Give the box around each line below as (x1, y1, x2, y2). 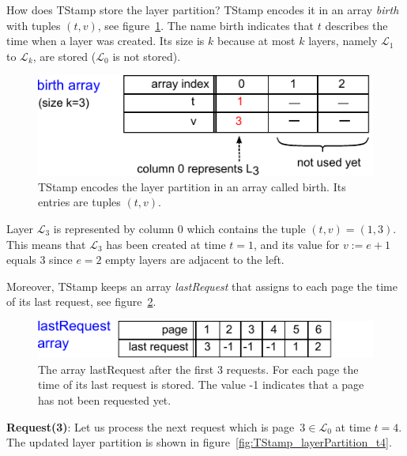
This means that (6, 236, 86, 252)
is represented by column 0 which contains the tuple (53, 220, 306, 236)
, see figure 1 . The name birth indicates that (97, 17, 314, 33)
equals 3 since (6, 251, 73, 268)
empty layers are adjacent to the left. (105, 251, 285, 268)
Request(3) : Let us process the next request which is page (6, 418, 295, 435)
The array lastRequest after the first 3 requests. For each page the (38, 360, 359, 377)
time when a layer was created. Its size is (6, 32, 205, 49)
